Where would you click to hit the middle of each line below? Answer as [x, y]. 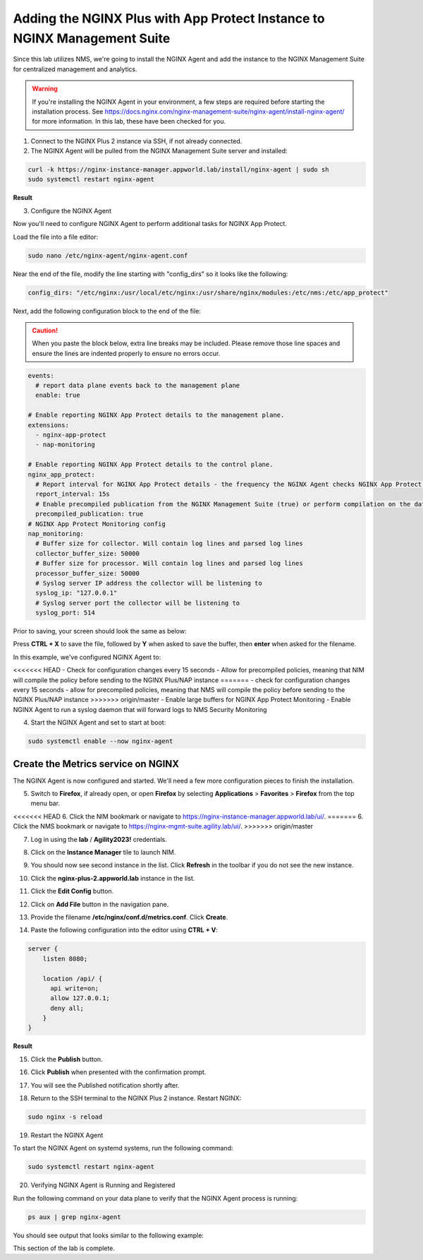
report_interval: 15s [73, 494]
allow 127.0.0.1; [80, 998]
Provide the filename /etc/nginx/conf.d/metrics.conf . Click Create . [129, 917]
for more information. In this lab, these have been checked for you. [129, 121]
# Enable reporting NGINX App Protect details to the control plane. [151, 465]
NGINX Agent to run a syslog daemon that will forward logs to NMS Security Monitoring [140, 709]
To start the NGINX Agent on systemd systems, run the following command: [123, 1148]
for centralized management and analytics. [75, 69]
